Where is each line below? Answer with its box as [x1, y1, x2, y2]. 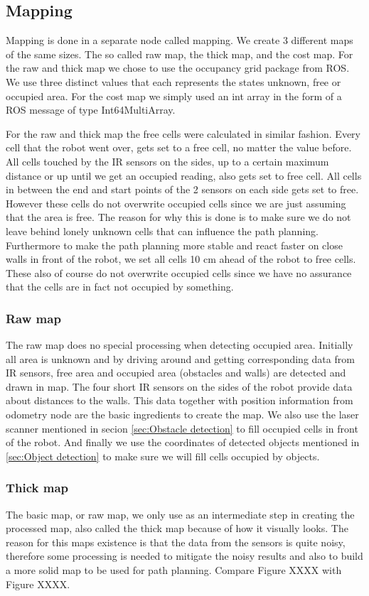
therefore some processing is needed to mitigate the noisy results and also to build [6, 548, 363, 563]
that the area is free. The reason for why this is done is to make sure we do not [6, 210, 351, 224]
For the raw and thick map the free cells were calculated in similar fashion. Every [6, 126, 360, 141]
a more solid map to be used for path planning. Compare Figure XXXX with [6, 563, 342, 578]
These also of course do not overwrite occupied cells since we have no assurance [6, 265, 352, 280]
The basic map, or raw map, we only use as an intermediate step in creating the [6, 506, 355, 521]
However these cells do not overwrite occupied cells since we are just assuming [6, 195, 346, 210]
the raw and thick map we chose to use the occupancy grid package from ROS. [6, 60, 350, 75]
